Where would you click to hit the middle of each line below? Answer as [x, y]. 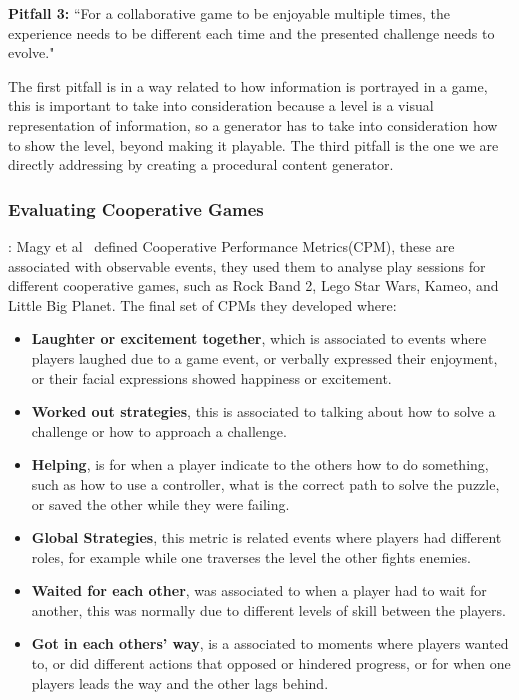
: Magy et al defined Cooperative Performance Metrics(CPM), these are [231, 245]
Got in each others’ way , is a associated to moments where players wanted [270, 643]
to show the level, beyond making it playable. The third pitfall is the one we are [253, 144]
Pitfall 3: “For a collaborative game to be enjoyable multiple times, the [229, 13]
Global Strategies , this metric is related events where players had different [266, 537]
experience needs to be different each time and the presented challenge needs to [251, 32]
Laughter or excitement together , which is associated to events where [259, 338]
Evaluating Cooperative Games [136, 208]
